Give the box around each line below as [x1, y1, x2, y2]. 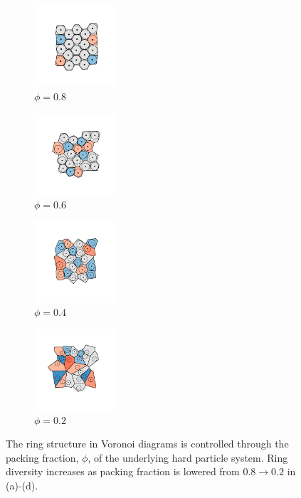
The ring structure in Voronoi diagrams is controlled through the [6, 436, 289, 451]
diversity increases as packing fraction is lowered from [6, 464, 240, 479]
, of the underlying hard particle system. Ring [88, 450, 288, 465]
